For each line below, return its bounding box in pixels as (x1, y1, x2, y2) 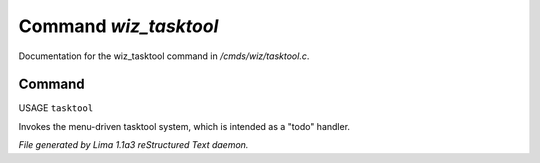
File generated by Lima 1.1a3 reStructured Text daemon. (18, 139, 249, 151)
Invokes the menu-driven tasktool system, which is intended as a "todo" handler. (18, 120, 350, 132)
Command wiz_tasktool (18, 15, 219, 37)
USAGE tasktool (18, 102, 94, 114)
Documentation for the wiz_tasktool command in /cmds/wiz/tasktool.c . (18, 50, 310, 62)
